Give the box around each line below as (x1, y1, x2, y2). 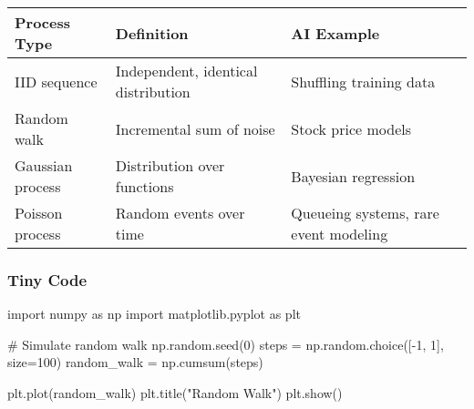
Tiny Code (7, 268, 88, 291)
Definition (115, 22, 189, 44)
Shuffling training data (291, 70, 436, 92)
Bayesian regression (291, 165, 416, 187)
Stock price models (291, 118, 412, 139)
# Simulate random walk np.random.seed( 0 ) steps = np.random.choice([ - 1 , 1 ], (7, 334, 444, 353)
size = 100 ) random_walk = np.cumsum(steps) (7, 353, 263, 372)
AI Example (291, 22, 380, 44)
